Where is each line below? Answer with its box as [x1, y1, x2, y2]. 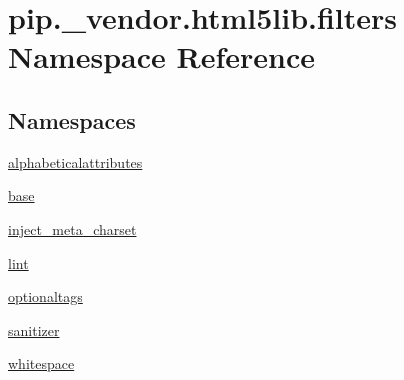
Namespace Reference [8, 36, 315, 77]
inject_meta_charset [8, 218, 137, 239]
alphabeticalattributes [8, 151, 143, 172]
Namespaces [8, 104, 136, 135]
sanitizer [8, 319, 60, 340]
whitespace [8, 353, 75, 374]
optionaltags [8, 286, 83, 307]
